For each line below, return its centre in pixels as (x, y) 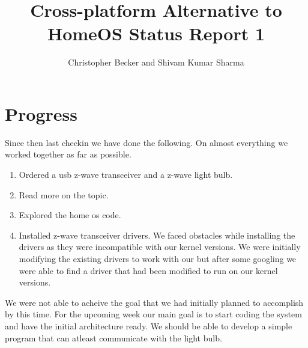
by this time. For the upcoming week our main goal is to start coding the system (153, 314)
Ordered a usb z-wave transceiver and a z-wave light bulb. (126, 175)
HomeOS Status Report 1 (156, 33)
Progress (41, 113)
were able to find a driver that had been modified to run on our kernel (148, 270)
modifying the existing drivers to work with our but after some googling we (158, 258)
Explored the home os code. (70, 215)
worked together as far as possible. (68, 154)
